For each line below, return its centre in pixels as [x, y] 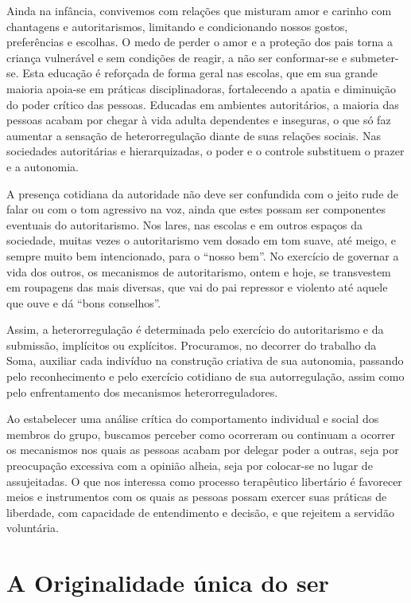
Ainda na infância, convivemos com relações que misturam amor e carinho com [199, 10]
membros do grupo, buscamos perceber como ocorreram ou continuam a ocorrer [201, 434]
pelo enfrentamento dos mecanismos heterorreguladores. [142, 392]
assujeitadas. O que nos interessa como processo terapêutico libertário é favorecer [204, 481]
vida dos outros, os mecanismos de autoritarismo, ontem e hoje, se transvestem [199, 271]
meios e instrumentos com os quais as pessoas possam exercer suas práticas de [197, 497]
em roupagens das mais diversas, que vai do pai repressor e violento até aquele [197, 287]
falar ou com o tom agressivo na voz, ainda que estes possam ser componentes [196, 209]
